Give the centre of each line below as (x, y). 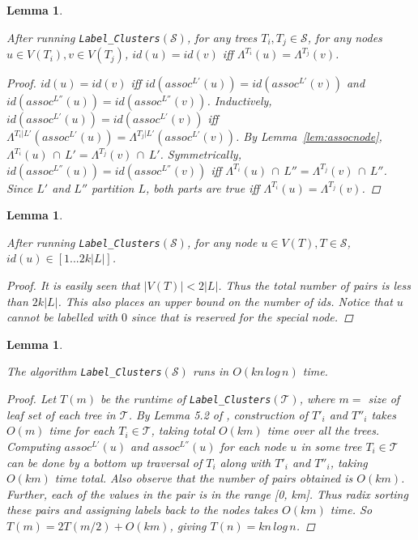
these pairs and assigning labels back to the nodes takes (143, 510)
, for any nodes (345, 37)
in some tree (331, 446)
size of (384, 399)
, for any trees (222, 37)
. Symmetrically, (200, 154)
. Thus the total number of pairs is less (314, 285)
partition (113, 187)
